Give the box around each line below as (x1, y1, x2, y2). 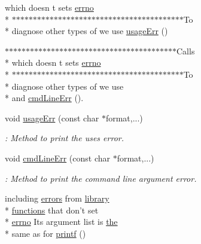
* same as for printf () (5, 227, 86, 239)
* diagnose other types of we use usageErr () (5, 25, 168, 37)
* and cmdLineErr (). (5, 91, 84, 104)
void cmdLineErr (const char (5, 151, 110, 164)
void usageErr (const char (5, 111, 99, 124)
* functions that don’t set (5, 203, 99, 216)
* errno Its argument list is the (5, 215, 118, 228)
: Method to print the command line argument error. (5, 172, 197, 184)
